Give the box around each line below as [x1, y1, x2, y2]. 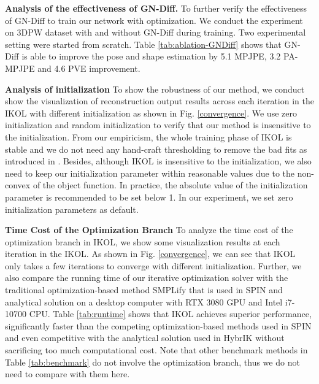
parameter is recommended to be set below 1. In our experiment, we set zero [5, 190, 293, 203]
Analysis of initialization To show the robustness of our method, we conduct [5, 82, 305, 95]
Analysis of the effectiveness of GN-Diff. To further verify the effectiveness [5, 2, 307, 14]
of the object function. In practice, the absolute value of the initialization [33, 179, 308, 191]
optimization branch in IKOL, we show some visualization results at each [5, 235, 280, 248]
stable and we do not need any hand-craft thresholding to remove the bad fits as [5, 142, 307, 155]
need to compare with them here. [5, 367, 130, 380]
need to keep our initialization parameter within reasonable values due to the [5, 166, 295, 179]
